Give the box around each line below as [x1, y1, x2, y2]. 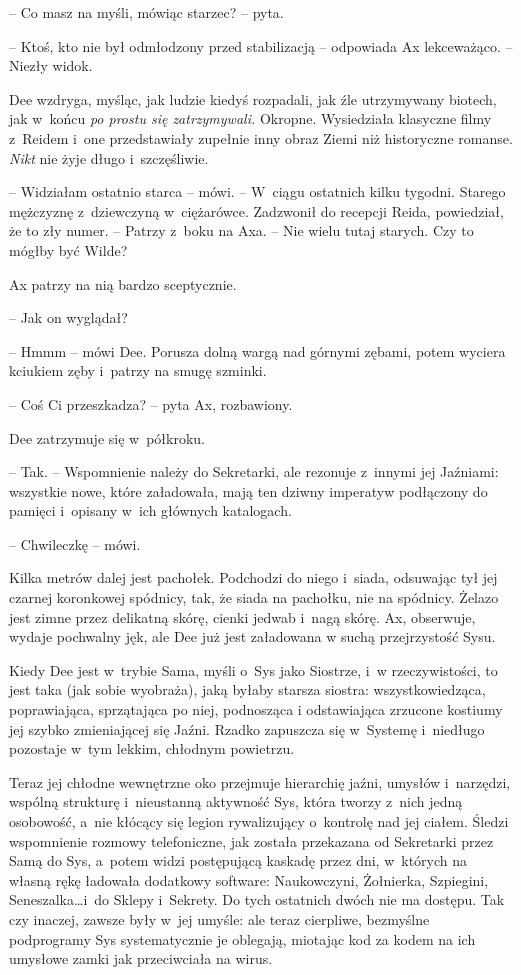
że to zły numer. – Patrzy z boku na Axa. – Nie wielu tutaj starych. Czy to [9, 220, 474, 241]
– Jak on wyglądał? [9, 307, 128, 328]
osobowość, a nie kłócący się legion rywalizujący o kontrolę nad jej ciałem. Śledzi [9, 811, 509, 831]
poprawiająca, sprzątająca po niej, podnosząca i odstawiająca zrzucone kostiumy [9, 699, 503, 720]
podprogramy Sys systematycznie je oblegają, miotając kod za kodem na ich [9, 928, 476, 949]
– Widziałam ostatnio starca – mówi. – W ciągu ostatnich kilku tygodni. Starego [9, 181, 506, 202]
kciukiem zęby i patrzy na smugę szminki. [9, 360, 267, 381]
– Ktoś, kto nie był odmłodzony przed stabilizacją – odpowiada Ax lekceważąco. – [9, 35, 513, 56]
